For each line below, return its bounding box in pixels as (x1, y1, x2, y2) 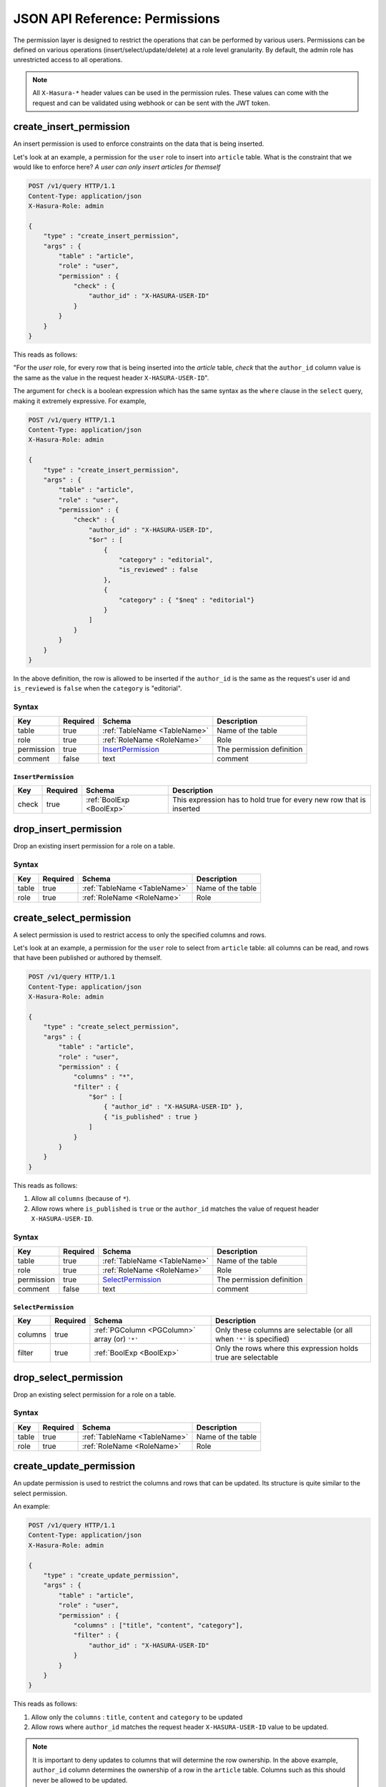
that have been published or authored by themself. (13, 954, 162, 962)
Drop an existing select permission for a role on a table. (13, 1390, 177, 1399)
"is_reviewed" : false (118, 565, 198, 574)
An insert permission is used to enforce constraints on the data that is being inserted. (13, 139, 264, 148)
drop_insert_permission (13, 823, 122, 835)
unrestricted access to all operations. (13, 56, 123, 64)
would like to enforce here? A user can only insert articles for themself (13, 163, 221, 172)
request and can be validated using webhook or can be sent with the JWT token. (32, 99, 270, 107)
